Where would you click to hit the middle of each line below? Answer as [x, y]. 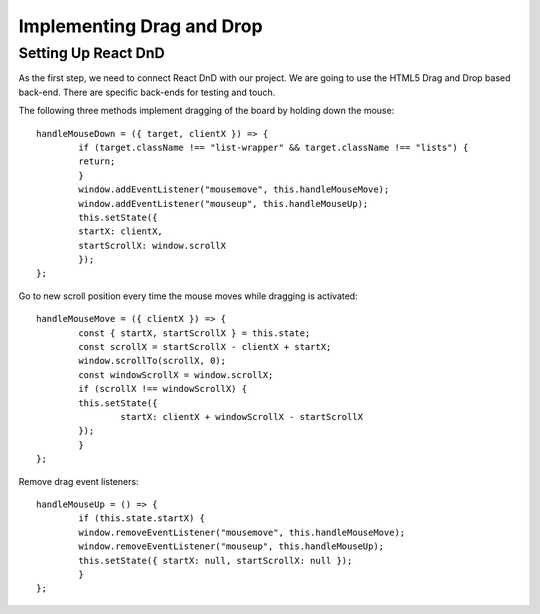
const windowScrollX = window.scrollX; [176, 374]
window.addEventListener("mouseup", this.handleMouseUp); [223, 203]
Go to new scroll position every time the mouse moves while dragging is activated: [188, 296]
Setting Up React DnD [91, 53]
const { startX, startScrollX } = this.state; [194, 333]
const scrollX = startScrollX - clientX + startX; [205, 347]
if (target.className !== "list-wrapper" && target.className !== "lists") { [273, 147]
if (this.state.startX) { [141, 518]
